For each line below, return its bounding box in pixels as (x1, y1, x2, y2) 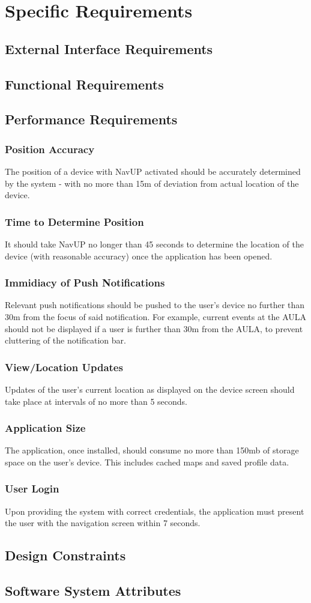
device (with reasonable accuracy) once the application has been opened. (5, 249, 273, 262)
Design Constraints (5, 546, 126, 565)
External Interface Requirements (5, 39, 213, 58)
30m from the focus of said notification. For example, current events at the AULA (5, 310, 307, 323)
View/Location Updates (5, 359, 123, 374)
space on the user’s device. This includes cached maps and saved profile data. (5, 455, 289, 468)
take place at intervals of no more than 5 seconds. (5, 395, 187, 407)
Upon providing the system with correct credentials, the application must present (5, 505, 304, 517)
